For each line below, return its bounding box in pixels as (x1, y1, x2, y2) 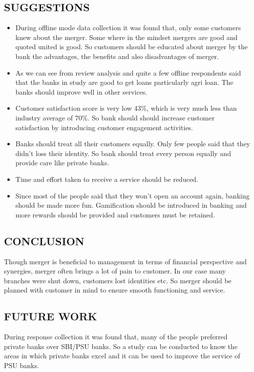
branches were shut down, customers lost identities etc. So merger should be (4, 275, 232, 285)
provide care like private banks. (15, 157, 109, 168)
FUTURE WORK (4, 309, 97, 324)
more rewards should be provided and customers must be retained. (15, 209, 215, 219)
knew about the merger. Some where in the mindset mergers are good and (15, 32, 238, 42)
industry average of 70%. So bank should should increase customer (15, 112, 215, 122)
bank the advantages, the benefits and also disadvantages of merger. (15, 51, 219, 61)
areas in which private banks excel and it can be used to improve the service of (4, 351, 240, 361)
